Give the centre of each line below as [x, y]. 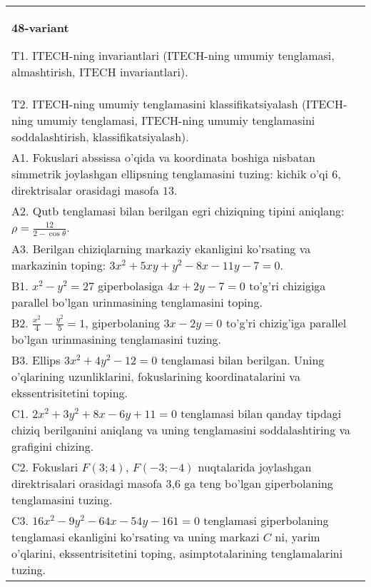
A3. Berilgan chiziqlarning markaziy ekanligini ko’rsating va [161, 248]
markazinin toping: [59, 265]
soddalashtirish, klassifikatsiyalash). [100, 137]
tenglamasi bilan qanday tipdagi [261, 414]
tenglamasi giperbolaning [266, 521]
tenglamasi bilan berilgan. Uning [243, 360]
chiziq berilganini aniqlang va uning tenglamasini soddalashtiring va [181, 430]
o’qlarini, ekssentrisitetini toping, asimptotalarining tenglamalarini [177, 553]
